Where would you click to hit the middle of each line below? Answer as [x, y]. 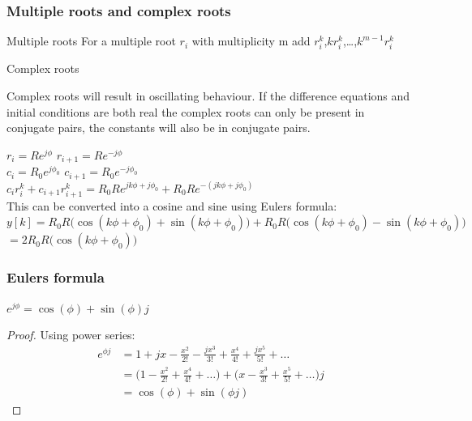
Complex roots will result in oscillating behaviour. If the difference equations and [208, 95]
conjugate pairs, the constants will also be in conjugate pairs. [159, 128]
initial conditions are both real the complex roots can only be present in [186, 111]
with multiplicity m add [251, 41]
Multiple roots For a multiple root [91, 41]
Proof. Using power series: [71, 335]
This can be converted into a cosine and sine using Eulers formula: [172, 205]
